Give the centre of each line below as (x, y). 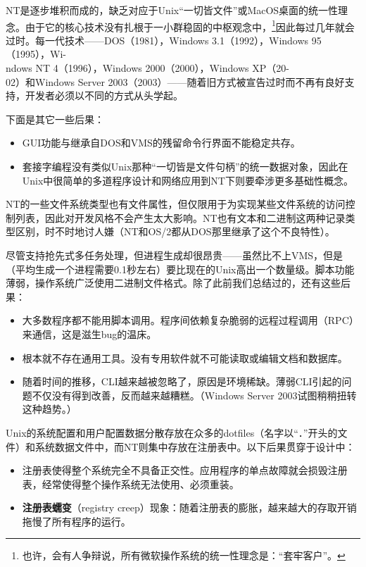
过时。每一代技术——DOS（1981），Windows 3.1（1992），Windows (157, 40)
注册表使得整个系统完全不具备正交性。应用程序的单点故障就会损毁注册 (185, 470)
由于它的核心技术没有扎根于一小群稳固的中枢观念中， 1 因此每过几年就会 (190, 25)
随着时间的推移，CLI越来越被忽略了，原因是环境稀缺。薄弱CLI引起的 (182, 381)
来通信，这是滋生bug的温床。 (89, 334)
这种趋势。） (49, 409)
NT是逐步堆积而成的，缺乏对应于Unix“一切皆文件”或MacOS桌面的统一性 (172, 10)
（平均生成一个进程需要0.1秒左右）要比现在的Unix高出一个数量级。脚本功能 (180, 269)
